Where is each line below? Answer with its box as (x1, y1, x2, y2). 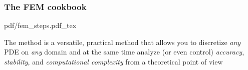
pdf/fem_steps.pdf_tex (4, 20, 77, 30)
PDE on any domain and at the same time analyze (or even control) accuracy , (4, 46, 244, 57)
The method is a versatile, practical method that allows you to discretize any (4, 36, 241, 47)
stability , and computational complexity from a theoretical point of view (4, 56, 223, 66)
